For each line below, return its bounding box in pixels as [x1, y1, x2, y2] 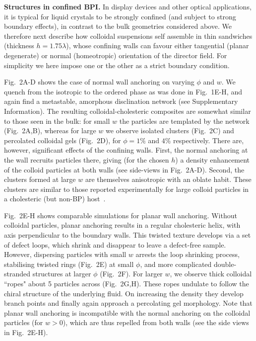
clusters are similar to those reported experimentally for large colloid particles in [4, 183, 249, 194]
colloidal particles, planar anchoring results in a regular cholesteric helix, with [4, 220, 241, 230]
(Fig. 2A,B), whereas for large [4, 125, 96, 136]
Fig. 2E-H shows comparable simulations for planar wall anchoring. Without [4, 210, 237, 220]
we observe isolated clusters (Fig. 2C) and [106, 125, 234, 136]
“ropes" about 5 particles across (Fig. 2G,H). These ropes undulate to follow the [4, 278, 249, 289]
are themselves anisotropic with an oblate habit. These [85, 174, 252, 184]
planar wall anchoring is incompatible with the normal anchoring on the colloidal [4, 307, 251, 318]
